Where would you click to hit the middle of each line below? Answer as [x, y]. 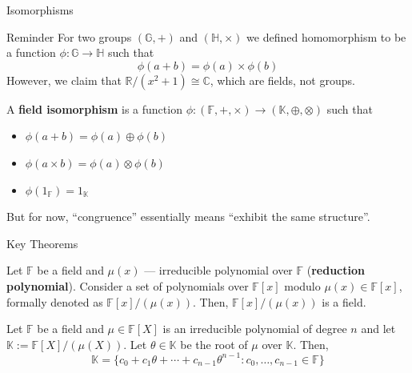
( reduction [336, 270]
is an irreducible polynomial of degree [255, 329]
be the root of [214, 344]
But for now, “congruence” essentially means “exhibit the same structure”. [188, 217]
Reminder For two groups [69, 36]
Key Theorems [42, 243]
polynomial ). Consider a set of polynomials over [128, 285]
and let [378, 329]
